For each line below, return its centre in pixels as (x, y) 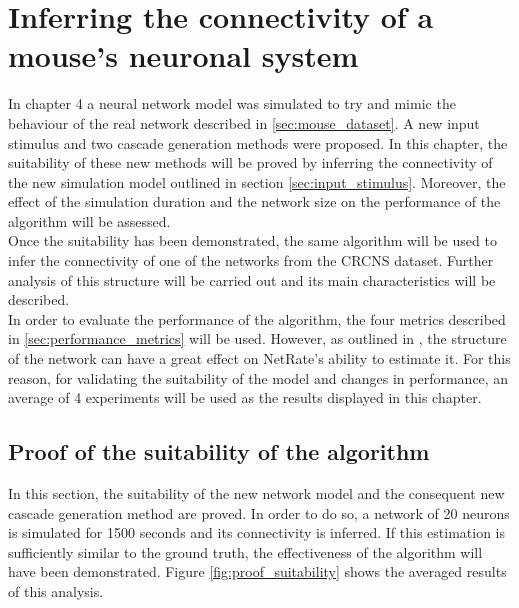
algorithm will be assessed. (89, 220)
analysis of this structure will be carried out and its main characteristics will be (252, 279)
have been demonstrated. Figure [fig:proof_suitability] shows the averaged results (257, 571)
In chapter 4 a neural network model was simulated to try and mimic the (232, 103)
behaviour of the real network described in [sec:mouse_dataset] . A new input (244, 122)
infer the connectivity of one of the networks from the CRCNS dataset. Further (251, 260)
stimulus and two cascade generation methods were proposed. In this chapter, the (258, 142)
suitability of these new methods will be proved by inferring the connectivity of (250, 162)
